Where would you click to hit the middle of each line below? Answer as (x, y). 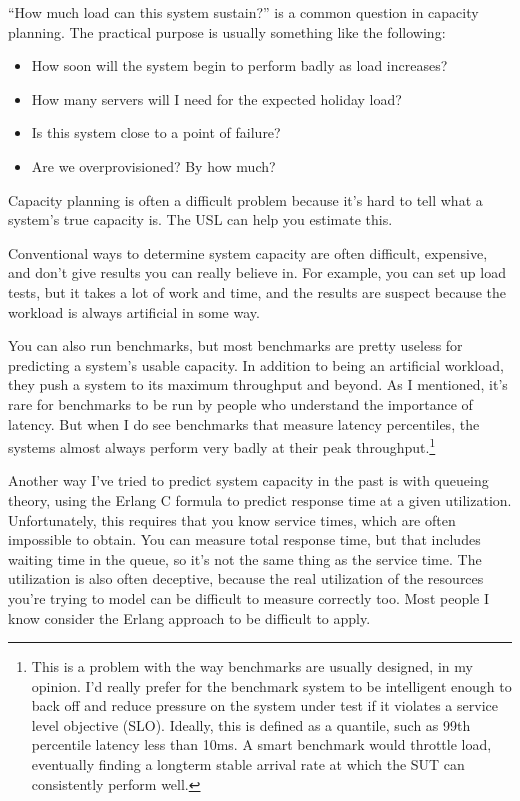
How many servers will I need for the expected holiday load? (216, 98)
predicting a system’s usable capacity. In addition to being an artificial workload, (256, 364)
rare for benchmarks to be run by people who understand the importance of (240, 403)
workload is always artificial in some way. (134, 311)
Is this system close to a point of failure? (156, 132)
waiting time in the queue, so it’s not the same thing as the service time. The (245, 558)
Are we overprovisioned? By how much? (153, 165)
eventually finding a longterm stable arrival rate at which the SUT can (248, 764)
